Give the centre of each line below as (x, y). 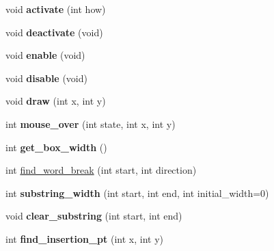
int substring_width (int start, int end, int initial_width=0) (137, 193)
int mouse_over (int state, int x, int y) (91, 123)
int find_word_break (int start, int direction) (101, 170)
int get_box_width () (56, 147)
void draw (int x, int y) (56, 101)
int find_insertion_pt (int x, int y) (84, 238)
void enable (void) (45, 55)
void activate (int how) (56, 9)
